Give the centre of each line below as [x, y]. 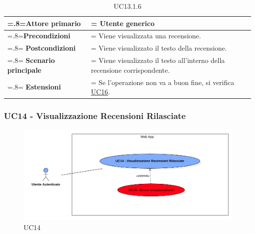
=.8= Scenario [31, 60]
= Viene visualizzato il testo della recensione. [159, 48]
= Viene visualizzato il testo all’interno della [158, 60]
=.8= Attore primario [44, 23]
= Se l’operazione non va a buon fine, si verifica [163, 82]
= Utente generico [123, 23]
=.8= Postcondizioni [42, 48]
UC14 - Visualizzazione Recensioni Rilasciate [95, 116]
